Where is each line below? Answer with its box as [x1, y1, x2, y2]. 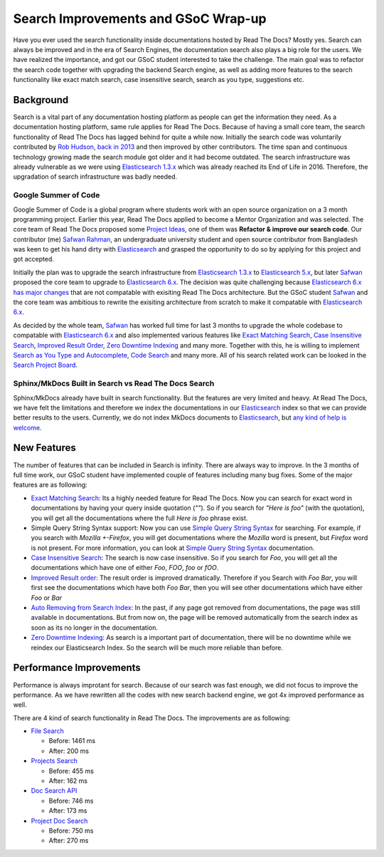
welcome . [13, 423, 42, 432]
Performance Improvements [13, 662, 142, 674]
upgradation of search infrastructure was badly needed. [13, 172, 178, 181]
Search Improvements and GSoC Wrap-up [13, 11, 267, 26]
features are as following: [13, 481, 88, 489]
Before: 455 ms [48, 767, 94, 775]
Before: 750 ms [48, 826, 94, 835]
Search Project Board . [13, 360, 78, 370]
